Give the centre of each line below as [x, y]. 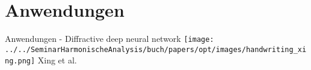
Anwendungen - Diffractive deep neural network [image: [109, 39]
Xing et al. [57, 60]
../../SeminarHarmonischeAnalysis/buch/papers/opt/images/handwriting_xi [156, 49]
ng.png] [20, 61]
